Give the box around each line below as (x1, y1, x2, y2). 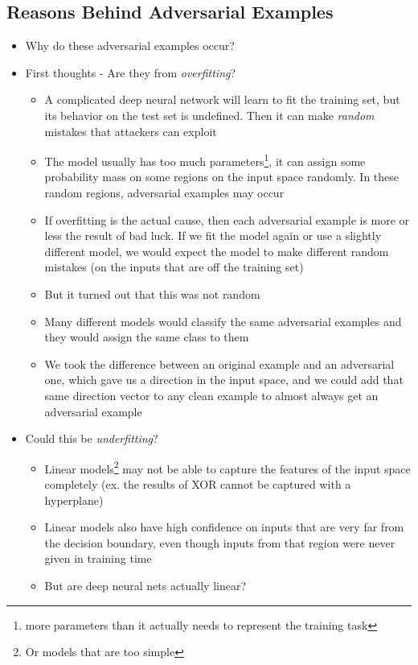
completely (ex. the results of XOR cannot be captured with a (44, 475, 351, 492)
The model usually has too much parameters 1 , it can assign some (44, 151, 366, 169)
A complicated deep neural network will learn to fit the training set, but (44, 91, 400, 108)
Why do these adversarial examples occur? (25, 37, 235, 54)
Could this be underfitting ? (25, 430, 158, 447)
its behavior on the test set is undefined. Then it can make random (44, 106, 375, 123)
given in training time (44, 550, 152, 567)
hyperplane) (44, 491, 104, 508)
